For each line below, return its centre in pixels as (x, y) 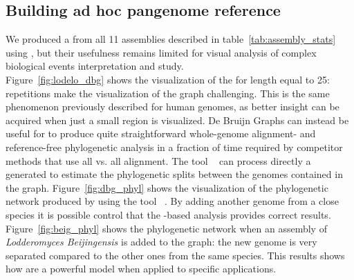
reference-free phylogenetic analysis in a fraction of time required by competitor (174, 147)
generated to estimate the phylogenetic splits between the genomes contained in (174, 174)
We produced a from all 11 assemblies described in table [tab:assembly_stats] (171, 39)
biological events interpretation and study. (95, 66)
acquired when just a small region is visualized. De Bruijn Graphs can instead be (177, 120)
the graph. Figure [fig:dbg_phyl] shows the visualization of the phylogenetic (167, 187)
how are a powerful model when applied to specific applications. (141, 269)
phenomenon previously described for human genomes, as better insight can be (173, 107)
